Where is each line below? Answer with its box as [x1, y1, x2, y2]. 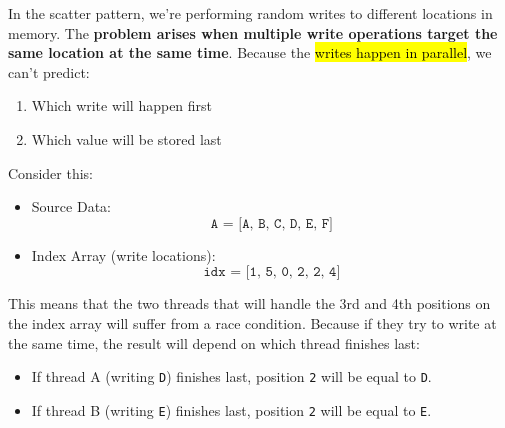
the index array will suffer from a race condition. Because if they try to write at [8, 312, 497, 333]
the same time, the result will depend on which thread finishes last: [8, 332, 420, 353]
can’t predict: [8, 61, 90, 82]
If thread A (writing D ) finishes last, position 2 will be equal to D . [31, 366, 432, 387]
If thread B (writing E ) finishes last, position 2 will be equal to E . [31, 399, 432, 420]
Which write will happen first [31, 95, 213, 116]
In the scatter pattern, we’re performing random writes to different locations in [8, 3, 493, 23]
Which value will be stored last [31, 128, 222, 149]
